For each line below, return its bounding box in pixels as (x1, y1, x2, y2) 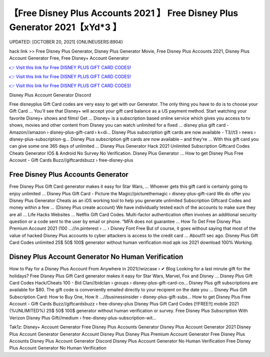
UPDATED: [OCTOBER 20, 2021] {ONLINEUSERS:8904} (9, 39, 123, 45)
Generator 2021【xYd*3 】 (9, 22, 122, 33)
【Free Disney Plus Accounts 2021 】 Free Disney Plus (9, 8, 238, 19)
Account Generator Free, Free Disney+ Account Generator (9, 55, 129, 61)
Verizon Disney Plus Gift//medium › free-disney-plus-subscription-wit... (9, 314, 157, 320)
